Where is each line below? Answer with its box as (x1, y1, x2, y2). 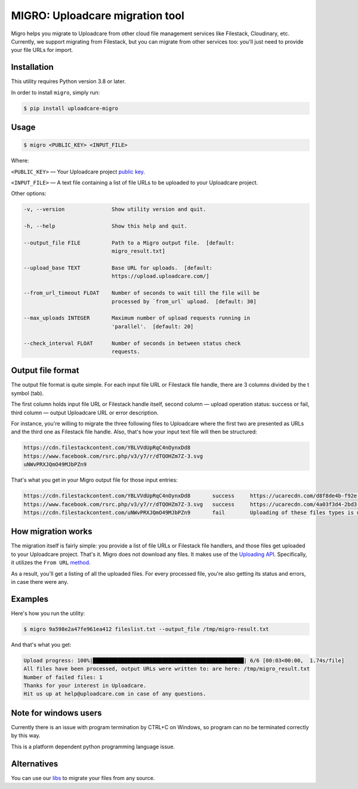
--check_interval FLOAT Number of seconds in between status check (23, 340, 241, 347)
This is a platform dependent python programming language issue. (11, 743, 175, 750)
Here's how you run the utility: (11, 610, 85, 617)
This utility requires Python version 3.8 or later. (11, 78, 126, 85)
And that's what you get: (11, 641, 72, 648)
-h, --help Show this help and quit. (23, 223, 187, 230)
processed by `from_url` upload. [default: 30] (111, 298, 257, 305)
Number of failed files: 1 (23, 674, 103, 681)
